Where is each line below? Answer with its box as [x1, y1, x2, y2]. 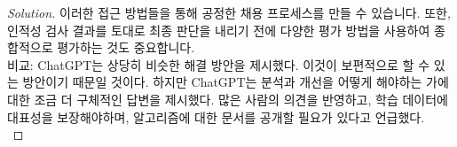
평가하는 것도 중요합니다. [57, 38, 195, 57]
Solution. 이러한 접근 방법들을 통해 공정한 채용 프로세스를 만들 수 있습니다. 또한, [7, 4, 451, 21]
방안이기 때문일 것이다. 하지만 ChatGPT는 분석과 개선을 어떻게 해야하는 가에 [22, 73, 449, 91]
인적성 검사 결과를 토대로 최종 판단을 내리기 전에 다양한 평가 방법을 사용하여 [7, 20, 430, 39]
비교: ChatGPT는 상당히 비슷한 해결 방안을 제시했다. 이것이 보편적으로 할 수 [7, 55, 430, 73]
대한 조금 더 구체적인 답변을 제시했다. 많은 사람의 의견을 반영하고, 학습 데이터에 [7, 89, 448, 108]
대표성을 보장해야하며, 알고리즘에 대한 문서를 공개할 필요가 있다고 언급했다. [7, 107, 425, 126]
